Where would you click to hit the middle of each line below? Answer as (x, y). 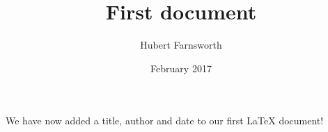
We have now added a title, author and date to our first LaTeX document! (165, 121)
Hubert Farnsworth (181, 45)
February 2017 (181, 68)
